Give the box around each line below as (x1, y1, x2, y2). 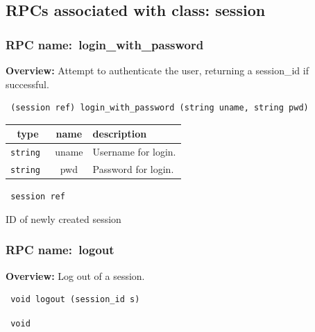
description (92, 126, 147, 141)
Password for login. (92, 162, 174, 176)
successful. (6, 76, 49, 91)
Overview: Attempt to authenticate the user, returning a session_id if (6, 63, 309, 77)
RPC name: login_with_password (6, 35, 204, 53)
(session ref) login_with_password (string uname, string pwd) (10, 103, 309, 113)
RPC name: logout (6, 241, 114, 258)
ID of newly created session (6, 211, 121, 226)
